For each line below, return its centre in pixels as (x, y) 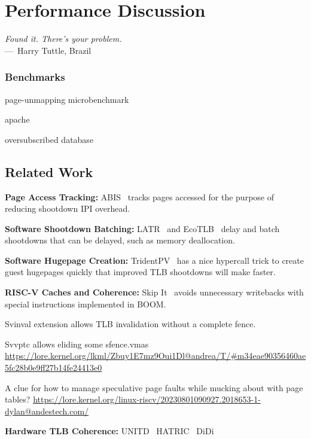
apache (17, 119)
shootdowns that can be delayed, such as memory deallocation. (120, 240)
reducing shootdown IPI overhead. (68, 208)
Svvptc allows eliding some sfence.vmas (77, 344)
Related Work (49, 171)
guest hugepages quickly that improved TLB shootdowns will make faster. (140, 272)
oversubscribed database (49, 139)
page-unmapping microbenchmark (67, 99)
